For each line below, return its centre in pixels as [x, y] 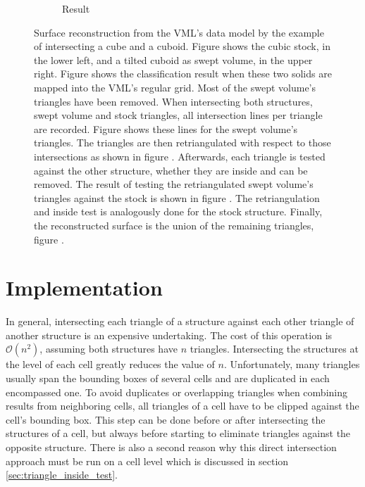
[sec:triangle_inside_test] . [62, 475]
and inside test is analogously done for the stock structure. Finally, [178, 211]
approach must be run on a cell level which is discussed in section [147, 461]
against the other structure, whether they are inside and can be [171, 170]
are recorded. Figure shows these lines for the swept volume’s [166, 128]
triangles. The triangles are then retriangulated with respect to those [182, 143]
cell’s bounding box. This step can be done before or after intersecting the [166, 419]
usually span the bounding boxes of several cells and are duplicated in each [168, 378]
